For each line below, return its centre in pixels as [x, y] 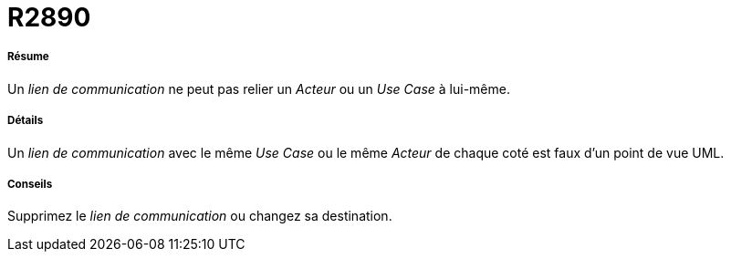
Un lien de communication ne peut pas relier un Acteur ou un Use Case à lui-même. [259, 88]
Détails [26, 121]
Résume [28, 57]
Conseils [30, 184]
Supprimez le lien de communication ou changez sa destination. [200, 216]
